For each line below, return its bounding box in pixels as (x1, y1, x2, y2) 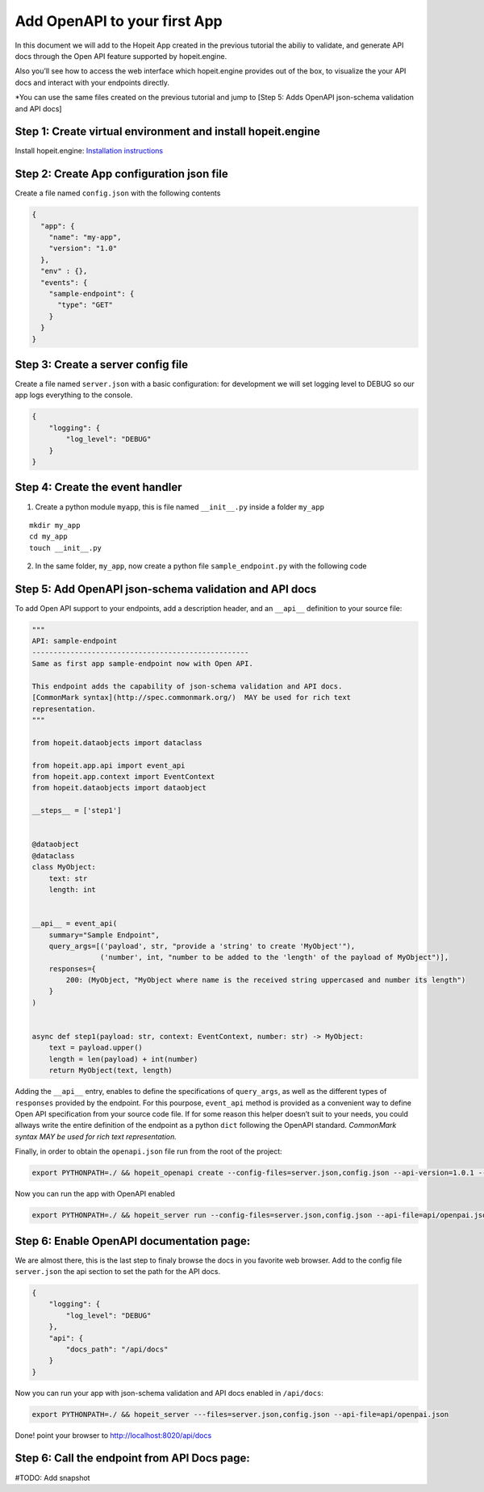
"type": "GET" (57, 300, 113, 310)
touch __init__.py (29, 543, 102, 552)
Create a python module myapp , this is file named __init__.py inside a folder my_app (35, 501, 324, 512)
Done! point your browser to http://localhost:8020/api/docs (15, 1430, 212, 1440)
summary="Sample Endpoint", (48, 930, 161, 940)
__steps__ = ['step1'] (31, 806, 122, 815)
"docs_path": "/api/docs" (65, 1344, 169, 1354)
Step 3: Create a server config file (15, 358, 189, 371)
